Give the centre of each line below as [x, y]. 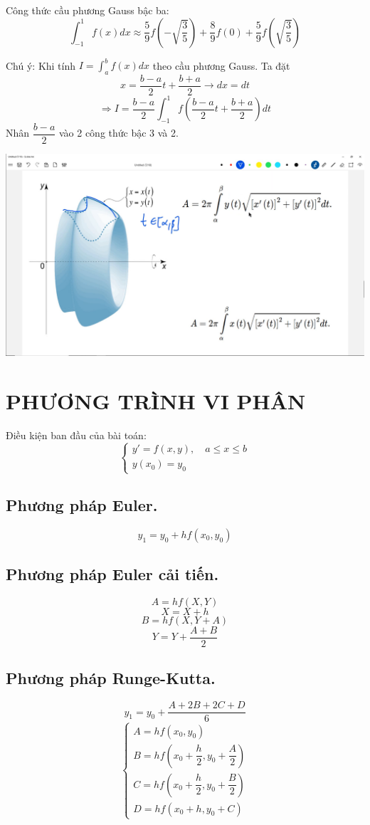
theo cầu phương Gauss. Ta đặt [221, 65]
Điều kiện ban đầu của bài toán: [76, 435]
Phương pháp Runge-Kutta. [111, 678]
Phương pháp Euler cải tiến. [112, 574]
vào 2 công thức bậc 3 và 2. [118, 133]
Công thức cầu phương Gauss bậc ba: [88, 10]
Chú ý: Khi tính [41, 65]
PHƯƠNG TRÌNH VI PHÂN [156, 400]
